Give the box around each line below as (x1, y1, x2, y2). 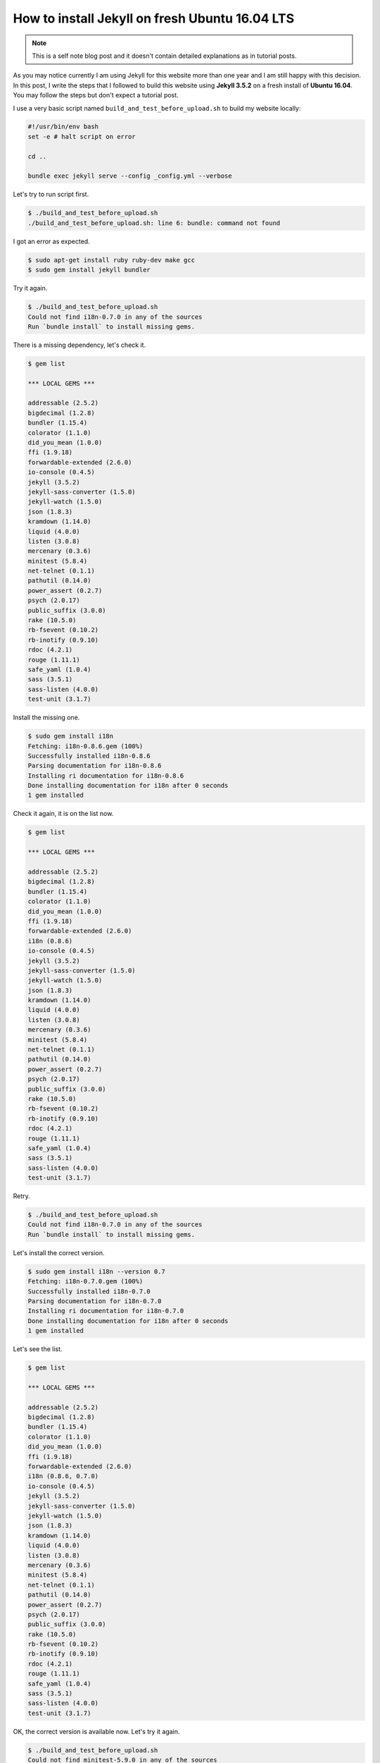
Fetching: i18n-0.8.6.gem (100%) (27, 742, 144, 750)
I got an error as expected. (13, 237, 91, 245)
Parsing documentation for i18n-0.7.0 (27, 1298, 162, 1305)
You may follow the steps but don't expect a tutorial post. (13, 91, 179, 99)
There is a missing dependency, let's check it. (13, 341, 146, 349)
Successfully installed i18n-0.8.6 (27, 752, 151, 760)
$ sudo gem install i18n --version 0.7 (27, 1267, 165, 1276)
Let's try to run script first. (13, 190, 89, 199)
